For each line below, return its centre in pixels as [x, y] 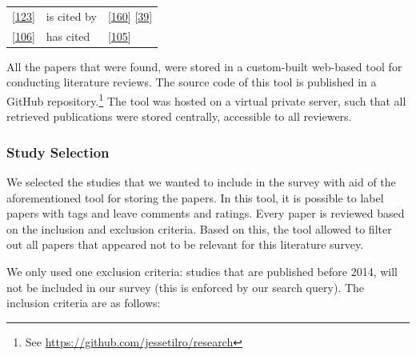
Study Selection [58, 152]
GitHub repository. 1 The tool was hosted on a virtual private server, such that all [206, 99]
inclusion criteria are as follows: [84, 303]
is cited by [71, 16]
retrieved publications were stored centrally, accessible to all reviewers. [179, 116]
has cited [68, 36]
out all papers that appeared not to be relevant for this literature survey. [185, 244]
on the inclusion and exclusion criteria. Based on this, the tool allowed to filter [199, 228]
